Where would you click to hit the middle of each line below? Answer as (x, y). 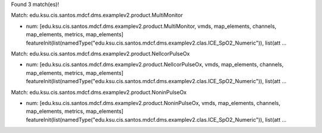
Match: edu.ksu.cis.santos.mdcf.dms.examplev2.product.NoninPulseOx (99, 92)
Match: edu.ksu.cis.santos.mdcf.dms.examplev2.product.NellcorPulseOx (100, 53)
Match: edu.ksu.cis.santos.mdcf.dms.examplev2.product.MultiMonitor (97, 15)
